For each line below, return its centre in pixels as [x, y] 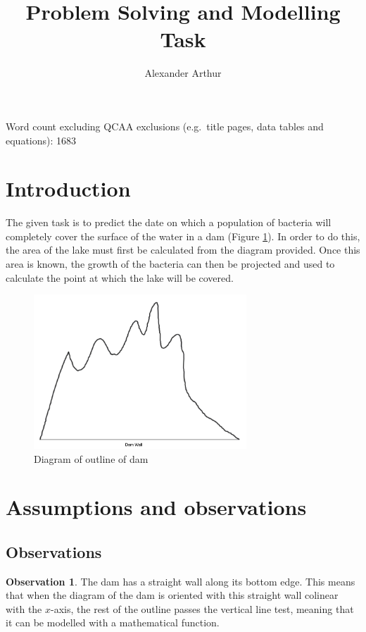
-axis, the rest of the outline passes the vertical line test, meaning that [202, 608]
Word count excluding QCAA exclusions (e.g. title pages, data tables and [165, 126]
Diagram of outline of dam [91, 458]
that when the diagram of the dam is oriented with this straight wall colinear [172, 595]
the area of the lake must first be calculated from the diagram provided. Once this [183, 250]
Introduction [68, 188]
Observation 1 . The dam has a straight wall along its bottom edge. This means [181, 581]
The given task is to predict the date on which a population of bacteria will [169, 222]
